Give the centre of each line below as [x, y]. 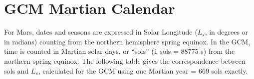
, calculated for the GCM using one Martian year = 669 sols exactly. [143, 70]
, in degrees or [227, 32]
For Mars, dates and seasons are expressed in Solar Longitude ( [101, 32]
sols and [16, 70]
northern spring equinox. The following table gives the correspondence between [125, 60]
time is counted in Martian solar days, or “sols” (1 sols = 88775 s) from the [120, 51]
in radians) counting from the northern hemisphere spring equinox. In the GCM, [127, 41]
